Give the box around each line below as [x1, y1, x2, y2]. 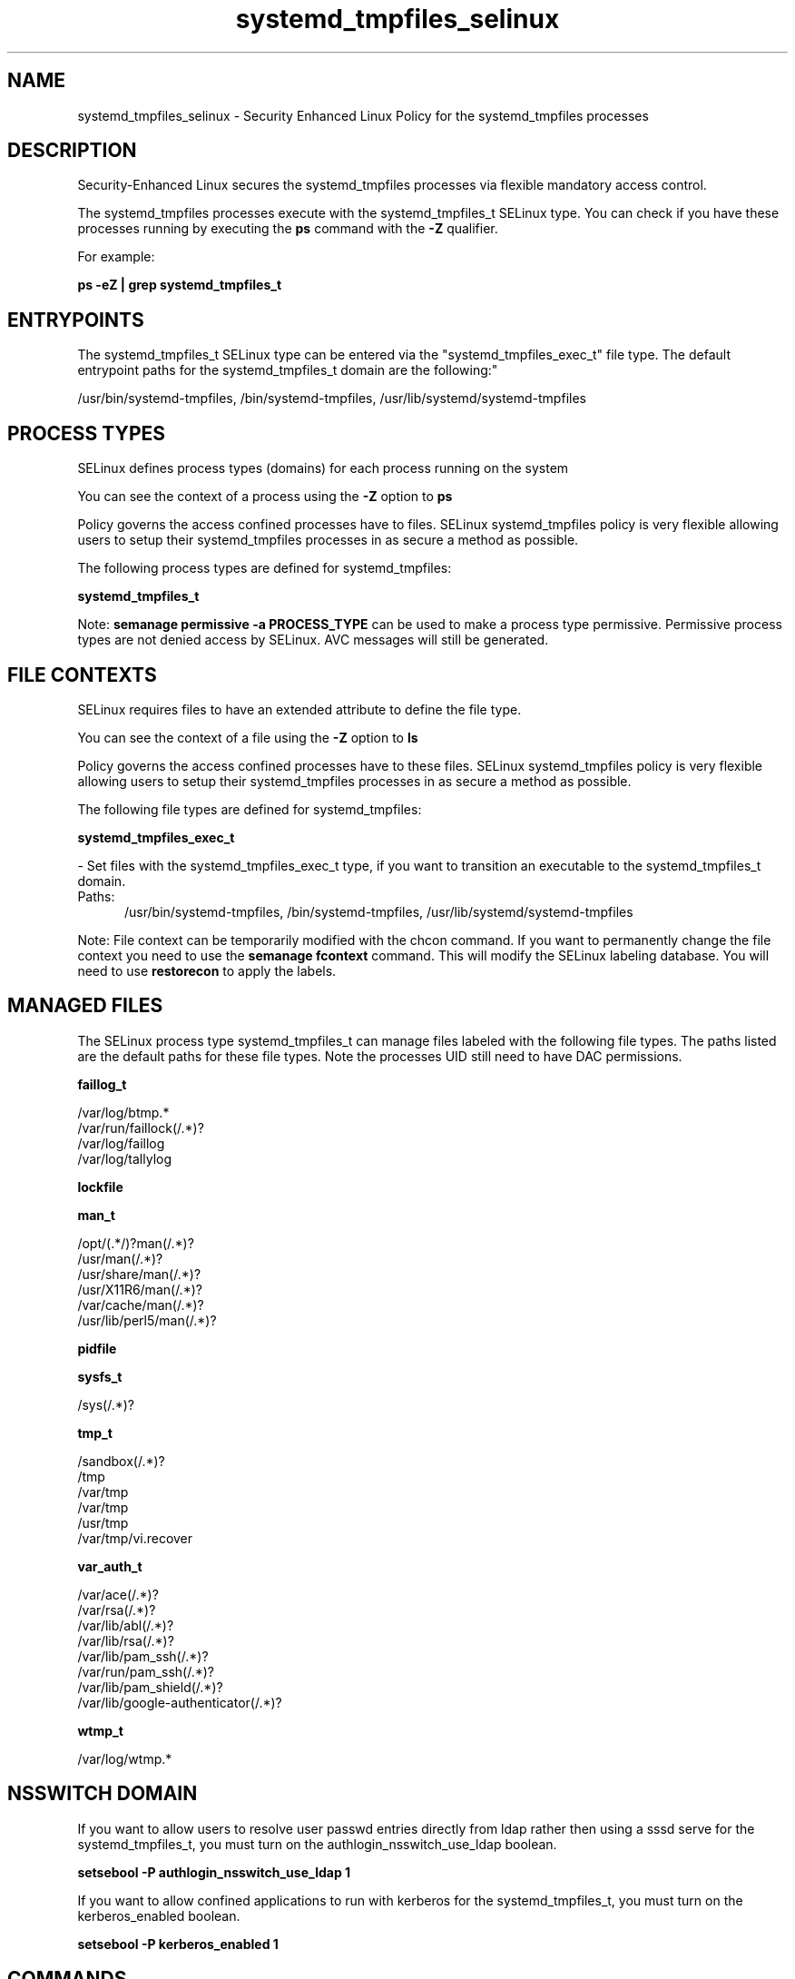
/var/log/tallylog [77, 1150, 172, 1167]
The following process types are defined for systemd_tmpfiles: [77, 560, 452, 576]
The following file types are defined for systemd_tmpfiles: [77, 801, 422, 817]
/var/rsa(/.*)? [77, 1601, 156, 1618]
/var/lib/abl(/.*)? [77, 1617, 174, 1633]
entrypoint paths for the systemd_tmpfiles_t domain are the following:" [77, 362, 498, 379]
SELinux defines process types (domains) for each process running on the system [77, 460, 569, 477]
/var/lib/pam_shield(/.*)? [77, 1679, 223, 1695]
